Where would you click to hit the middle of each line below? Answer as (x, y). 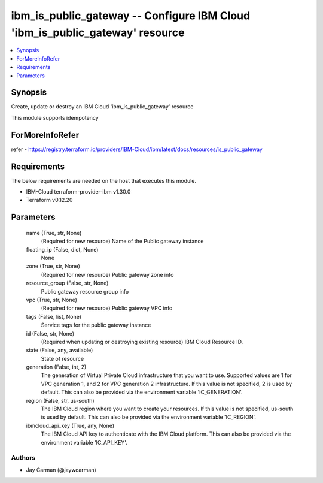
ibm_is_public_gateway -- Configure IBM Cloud (131, 16)
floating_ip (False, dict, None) (62, 249)
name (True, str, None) (54, 233)
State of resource (63, 358)
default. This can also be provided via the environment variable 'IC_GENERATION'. (142, 392)
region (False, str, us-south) (60, 400)
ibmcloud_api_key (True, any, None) (70, 425)
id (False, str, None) (50, 333)
